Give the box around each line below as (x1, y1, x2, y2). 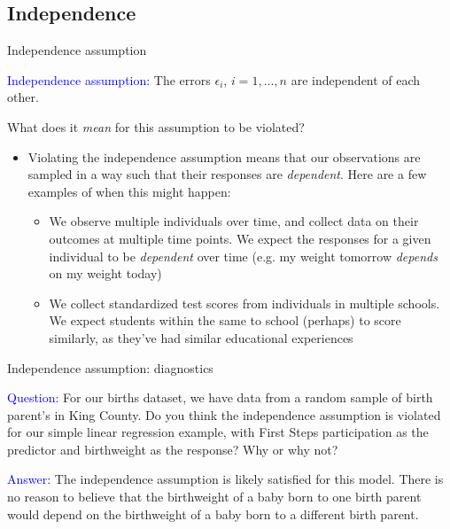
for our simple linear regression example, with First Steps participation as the (7, 423, 429, 441)
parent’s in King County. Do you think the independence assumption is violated (7, 405, 441, 424)
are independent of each (291, 70, 421, 89)
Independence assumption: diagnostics (7, 358, 213, 377)
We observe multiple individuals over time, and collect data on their (49, 212, 419, 230)
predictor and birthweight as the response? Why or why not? (7, 440, 338, 458)
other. (7, 88, 39, 106)
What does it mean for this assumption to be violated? (7, 117, 305, 136)
